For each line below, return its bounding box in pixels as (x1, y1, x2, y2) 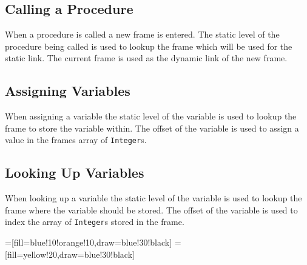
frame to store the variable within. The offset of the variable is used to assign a (5, 121, 299, 134)
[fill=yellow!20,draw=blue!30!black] (5, 247, 135, 260)
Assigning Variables (5, 81, 130, 100)
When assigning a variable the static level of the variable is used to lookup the (5, 110, 297, 122)
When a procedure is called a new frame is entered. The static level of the (5, 28, 280, 41)
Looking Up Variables (5, 163, 144, 182)
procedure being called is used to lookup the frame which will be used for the (5, 39, 292, 52)
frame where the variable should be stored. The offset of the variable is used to (5, 203, 298, 216)
